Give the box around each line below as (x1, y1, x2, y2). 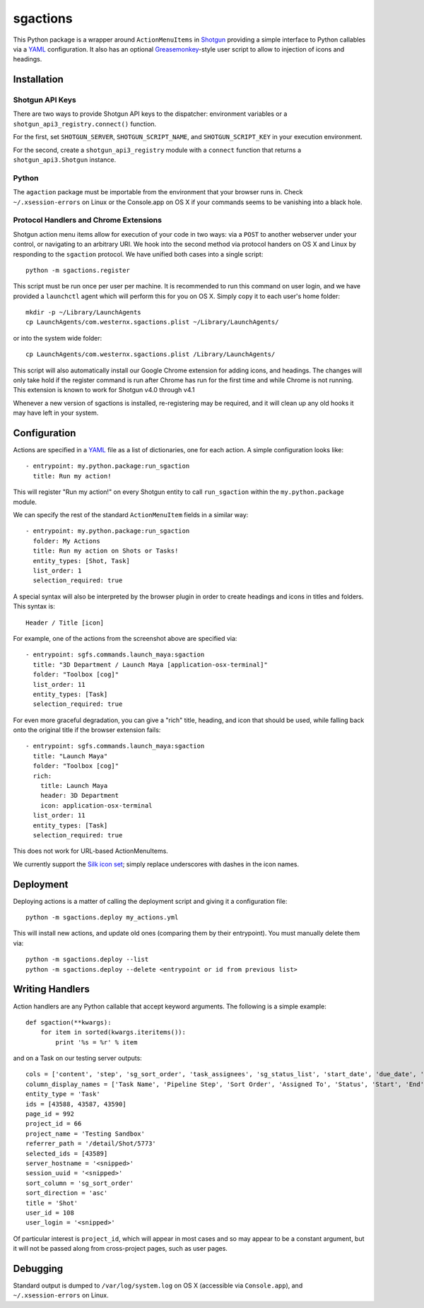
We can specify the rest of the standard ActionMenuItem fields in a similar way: (13, 511, 249, 519)
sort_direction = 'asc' (25, 1189, 108, 1197)
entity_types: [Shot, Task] (33, 557, 131, 565)
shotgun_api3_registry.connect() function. (13, 119, 157, 128)
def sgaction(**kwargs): (25, 1018, 112, 1026)
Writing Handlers (13, 983, 90, 996)
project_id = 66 (25, 1120, 82, 1128)
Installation (13, 73, 64, 86)
